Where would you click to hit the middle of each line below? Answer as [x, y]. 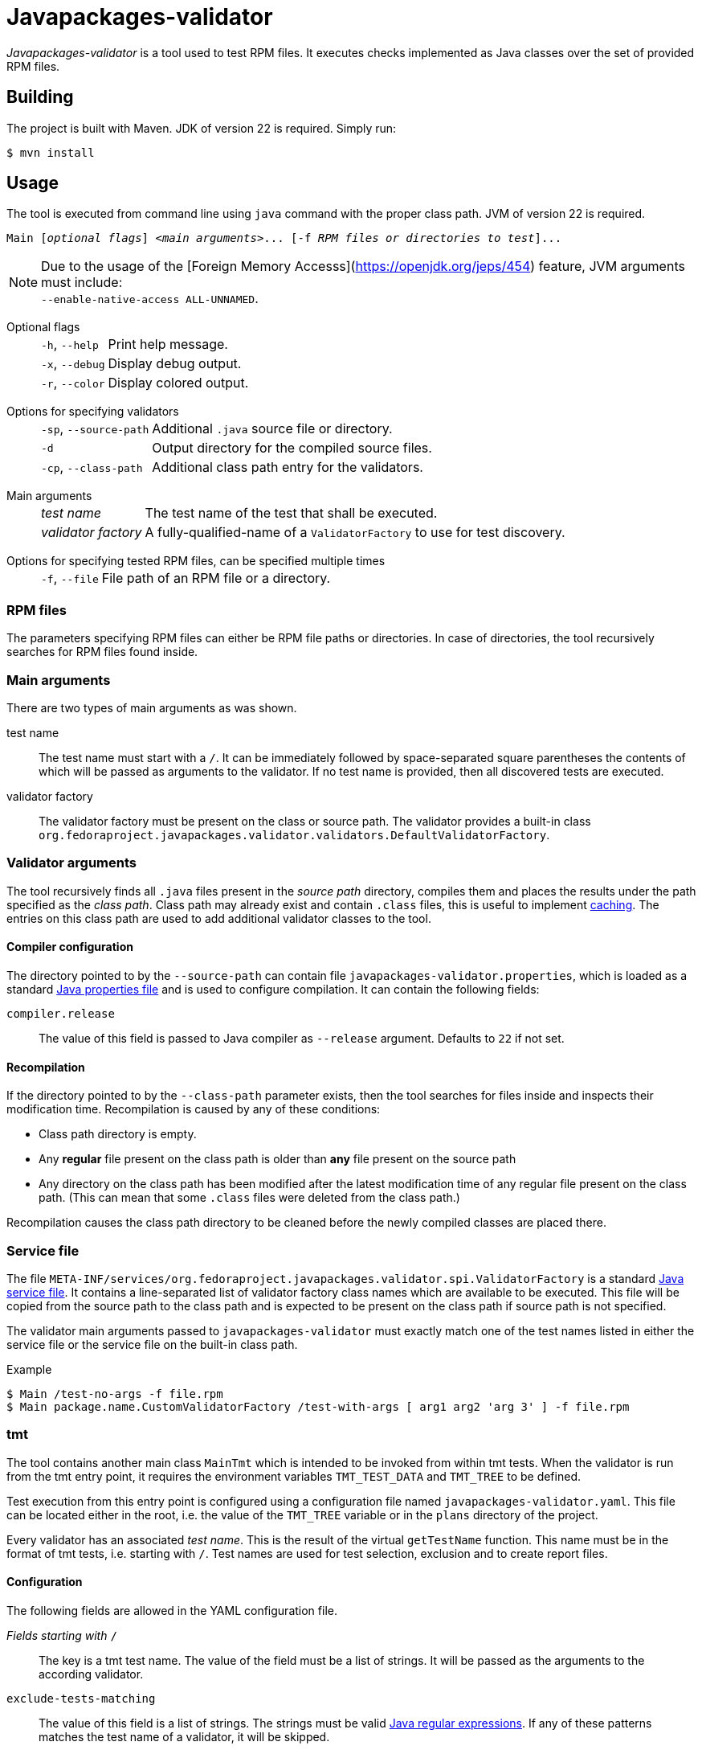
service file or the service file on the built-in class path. [152, 1344]
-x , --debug [73, 364]
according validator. [91, 1674]
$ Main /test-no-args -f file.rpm [115, 1393]
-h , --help [70, 344]
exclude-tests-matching [81, 1698]
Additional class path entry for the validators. [288, 467]
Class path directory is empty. [118, 1134]
